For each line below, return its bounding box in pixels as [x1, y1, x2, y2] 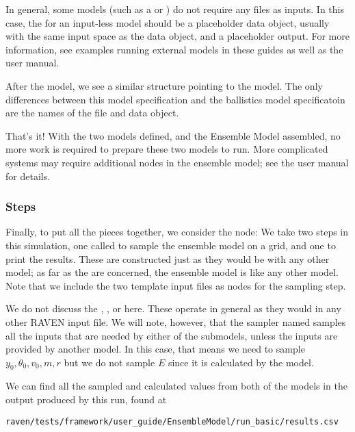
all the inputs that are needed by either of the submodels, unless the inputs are [5, 328, 338, 342]
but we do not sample [64, 355, 155, 369]
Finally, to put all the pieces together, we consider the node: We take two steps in [5, 225, 349, 239]
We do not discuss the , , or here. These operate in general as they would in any [5, 301, 341, 316]
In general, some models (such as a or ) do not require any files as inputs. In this [5, 2, 345, 16]
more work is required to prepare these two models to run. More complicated [5, 142, 328, 156]
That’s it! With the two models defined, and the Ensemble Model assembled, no [5, 128, 341, 142]
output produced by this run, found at [5, 392, 167, 407]
